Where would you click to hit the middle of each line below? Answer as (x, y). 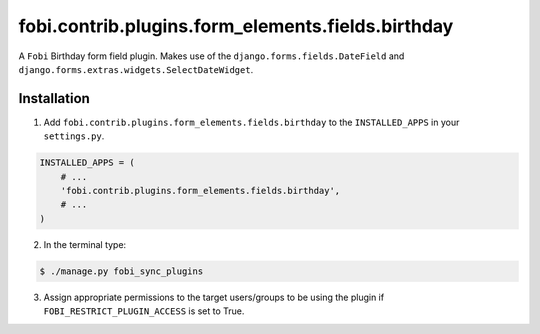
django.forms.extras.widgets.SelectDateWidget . (136, 69)
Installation (54, 98)
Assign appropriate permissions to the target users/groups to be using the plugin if (214, 297)
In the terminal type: (85, 244)
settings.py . (74, 136)
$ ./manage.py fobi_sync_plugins (121, 271)
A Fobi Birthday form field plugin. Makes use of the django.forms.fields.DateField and (211, 56)
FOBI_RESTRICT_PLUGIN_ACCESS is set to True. (144, 311)
